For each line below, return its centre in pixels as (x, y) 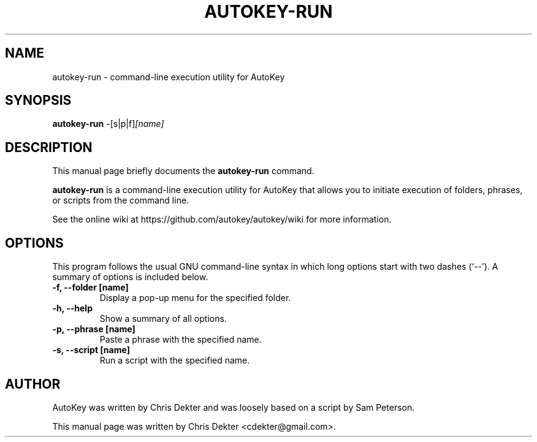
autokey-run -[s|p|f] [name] (108, 124)
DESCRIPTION (49, 147)
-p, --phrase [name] (94, 329)
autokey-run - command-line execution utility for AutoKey (169, 77)
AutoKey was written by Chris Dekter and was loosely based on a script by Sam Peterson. (234, 407)
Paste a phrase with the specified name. (181, 340)
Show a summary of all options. (163, 319)
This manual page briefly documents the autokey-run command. (183, 171)
